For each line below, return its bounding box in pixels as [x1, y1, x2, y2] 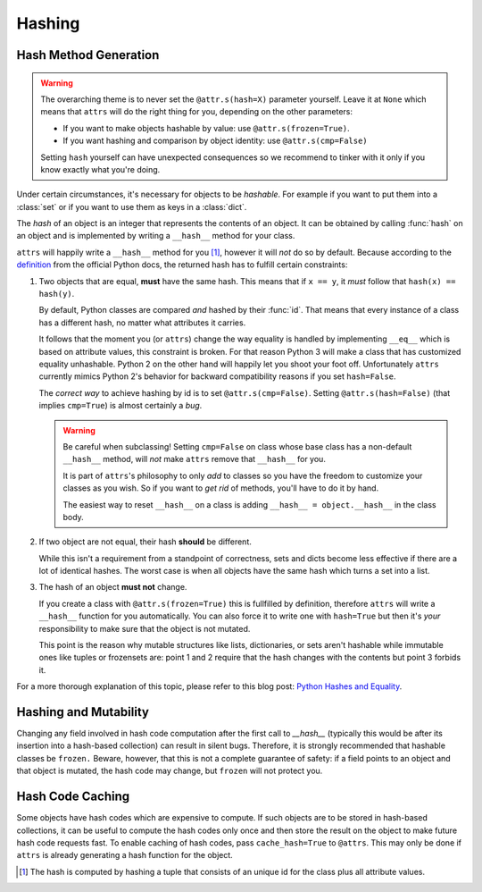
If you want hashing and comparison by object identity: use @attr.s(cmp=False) [62, 135, 368, 147]
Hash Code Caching [16, 789, 130, 804]
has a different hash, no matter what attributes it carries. [38, 317, 246, 328]
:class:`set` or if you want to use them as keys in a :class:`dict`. [16, 201, 247, 212]
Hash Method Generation [16, 47, 160, 63]
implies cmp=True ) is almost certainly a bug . [38, 400, 203, 411]
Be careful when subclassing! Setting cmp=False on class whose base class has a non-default [62, 441, 412, 451]
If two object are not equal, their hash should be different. [38, 536, 252, 547]
